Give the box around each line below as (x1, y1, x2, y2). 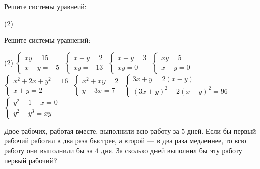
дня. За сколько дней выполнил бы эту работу (101, 145, 242, 156)
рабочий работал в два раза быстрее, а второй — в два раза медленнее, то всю (4, 135, 246, 146)
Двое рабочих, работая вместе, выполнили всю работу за (4, 125, 179, 136)
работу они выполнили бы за (4, 145, 93, 156)
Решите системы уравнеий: (4, 1, 87, 11)
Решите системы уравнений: (4, 35, 91, 45)
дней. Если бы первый (187, 125, 256, 136)
